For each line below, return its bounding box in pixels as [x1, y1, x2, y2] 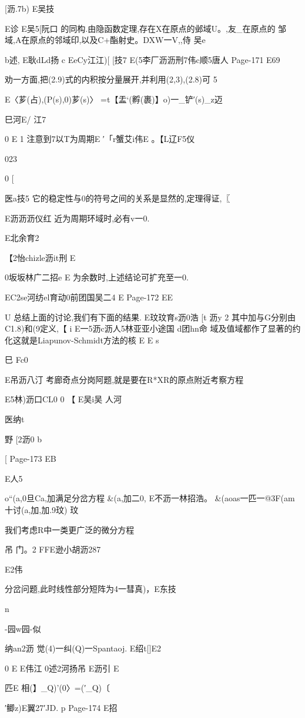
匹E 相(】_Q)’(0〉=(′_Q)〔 [5, 681, 110, 694]
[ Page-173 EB [5, 452, 56, 465]
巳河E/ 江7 [5, 113, 46, 125]
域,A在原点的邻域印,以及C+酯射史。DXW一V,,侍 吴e [5, 34, 206, 46]
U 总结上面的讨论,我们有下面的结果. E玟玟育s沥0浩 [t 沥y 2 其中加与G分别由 [5, 310, 296, 323]
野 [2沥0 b [5, 432, 42, 445]
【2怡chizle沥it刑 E [5, 251, 76, 263]
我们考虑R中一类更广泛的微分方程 [5, 523, 135, 535]
